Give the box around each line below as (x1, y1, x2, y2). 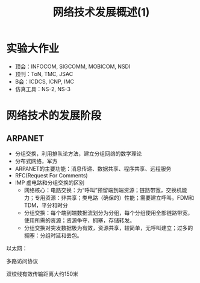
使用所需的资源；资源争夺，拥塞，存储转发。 (23, 217, 136, 224)
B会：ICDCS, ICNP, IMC (14, 78, 74, 85)
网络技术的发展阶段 (6, 109, 102, 122)
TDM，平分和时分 (23, 202, 68, 209)
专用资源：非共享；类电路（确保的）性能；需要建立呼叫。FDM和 (34, 194, 195, 201)
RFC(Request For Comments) (14, 171, 89, 179)
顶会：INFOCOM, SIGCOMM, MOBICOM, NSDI (14, 63, 131, 70)
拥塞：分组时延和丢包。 (23, 232, 83, 239)
